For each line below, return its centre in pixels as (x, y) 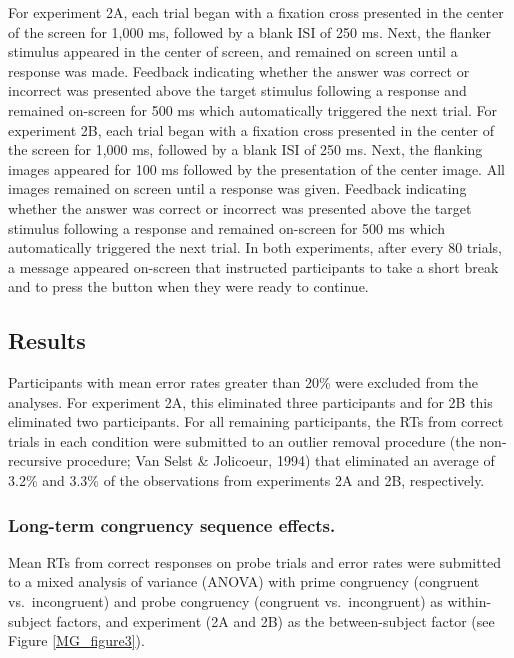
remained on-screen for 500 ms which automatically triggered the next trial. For (253, 109)
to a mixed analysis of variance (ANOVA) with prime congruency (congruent (244, 581)
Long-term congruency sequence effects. (172, 524)
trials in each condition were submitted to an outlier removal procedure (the (241, 440)
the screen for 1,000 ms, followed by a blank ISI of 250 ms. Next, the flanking (245, 149)
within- (469, 601)
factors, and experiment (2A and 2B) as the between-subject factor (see (275, 620)
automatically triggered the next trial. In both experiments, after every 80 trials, (255, 247)
